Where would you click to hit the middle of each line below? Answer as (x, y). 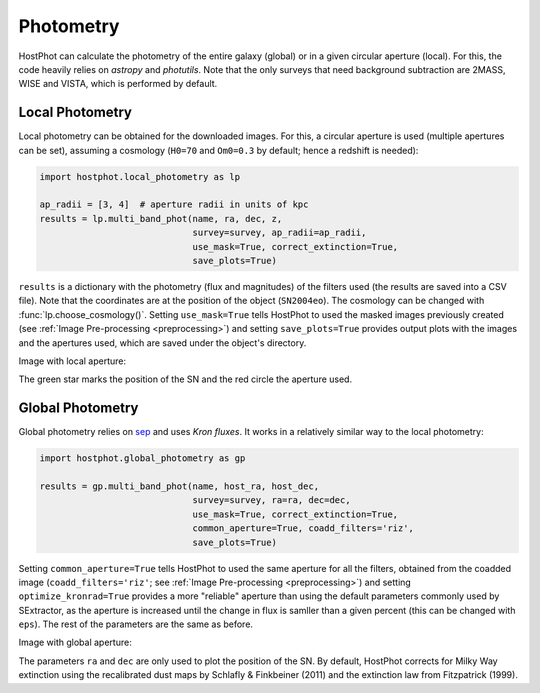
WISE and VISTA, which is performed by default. (118, 84)
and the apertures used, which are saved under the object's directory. (162, 342)
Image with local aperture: (72, 361)
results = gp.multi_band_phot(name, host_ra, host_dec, (179, 486)
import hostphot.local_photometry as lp (139, 176)
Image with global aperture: (75, 642)
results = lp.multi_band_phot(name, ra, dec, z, (161, 218)
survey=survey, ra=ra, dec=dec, (271, 500)
